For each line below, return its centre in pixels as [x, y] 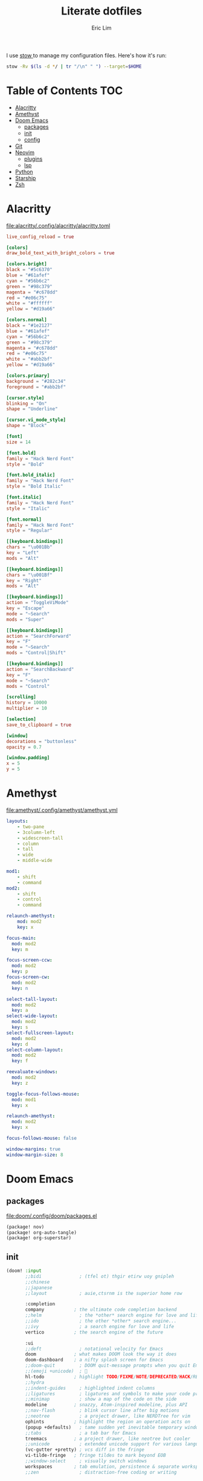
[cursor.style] [25, 398]
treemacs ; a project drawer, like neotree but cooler [108, 1439]
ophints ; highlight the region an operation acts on [108, 1422]
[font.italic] [24, 497]
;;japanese [39, 1288]
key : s [20, 1027]
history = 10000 [27, 703]
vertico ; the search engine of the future [94, 1332]
